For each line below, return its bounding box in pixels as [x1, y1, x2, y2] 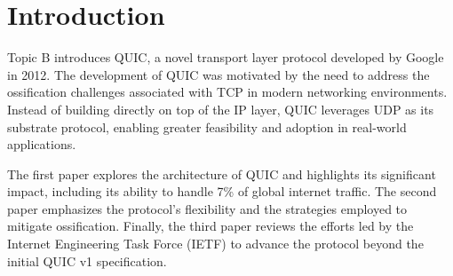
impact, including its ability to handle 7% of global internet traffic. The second [7, 182, 437, 201]
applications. [7, 135, 76, 154]
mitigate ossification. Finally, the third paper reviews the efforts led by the [7, 217, 414, 235]
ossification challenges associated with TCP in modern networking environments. [7, 83, 448, 101]
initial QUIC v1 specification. [7, 251, 167, 270]
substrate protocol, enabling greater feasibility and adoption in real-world [7, 117, 407, 136]
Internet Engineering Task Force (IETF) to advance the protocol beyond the [7, 234, 424, 253]
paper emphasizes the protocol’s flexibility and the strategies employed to [7, 199, 408, 217]
